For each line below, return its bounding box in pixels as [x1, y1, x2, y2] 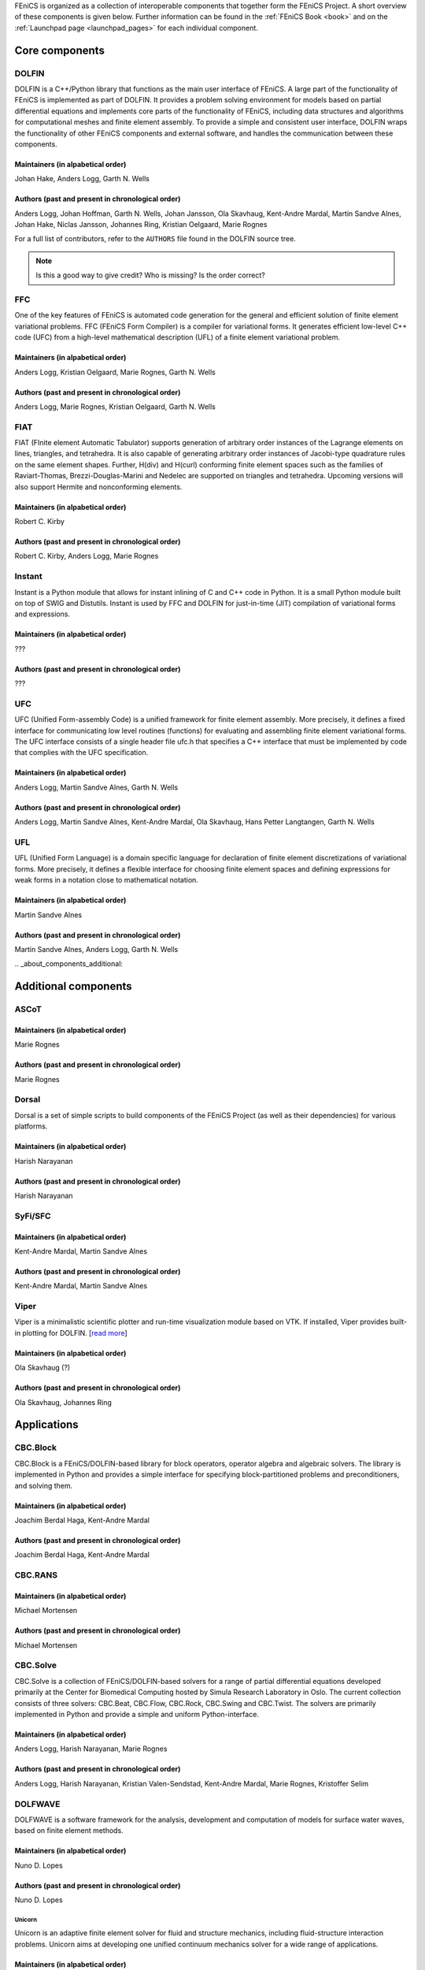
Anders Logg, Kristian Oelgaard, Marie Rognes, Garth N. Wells [14, 367, 216, 377]
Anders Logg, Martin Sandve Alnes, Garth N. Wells [14, 782, 179, 792]
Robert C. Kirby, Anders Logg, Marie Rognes [14, 552, 159, 561]
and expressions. [14, 609, 71, 619]
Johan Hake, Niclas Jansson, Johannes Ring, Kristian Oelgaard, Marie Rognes [14, 220, 268, 229]
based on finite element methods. [14, 1826, 124, 1835]
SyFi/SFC [14, 1210, 51, 1221]
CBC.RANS [14, 1570, 58, 1581]
